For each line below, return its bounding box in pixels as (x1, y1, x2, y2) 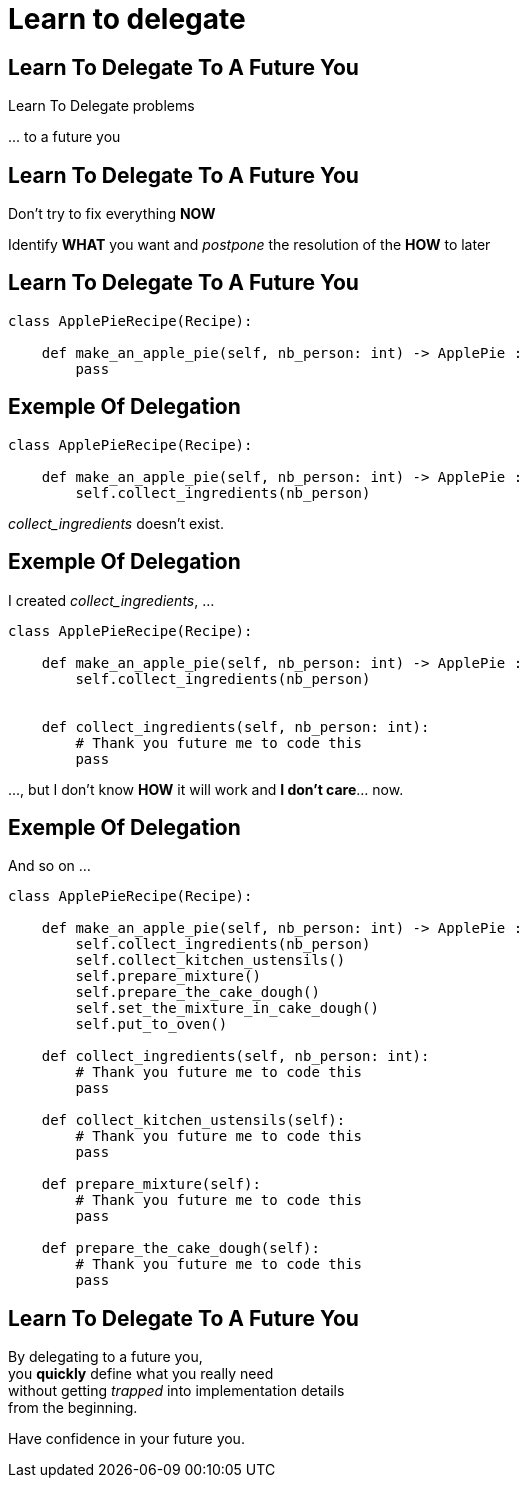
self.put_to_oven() (75, 1016, 228, 1033)
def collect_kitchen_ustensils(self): (41, 1112, 346, 1129)
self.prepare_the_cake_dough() (75, 984, 320, 1001)
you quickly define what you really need (8, 1365, 274, 1383)
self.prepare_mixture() (75, 968, 261, 985)
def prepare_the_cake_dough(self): (41, 1240, 320, 1257)
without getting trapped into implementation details (8, 1382, 345, 1400)
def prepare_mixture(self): (41, 1176, 261, 1193)
